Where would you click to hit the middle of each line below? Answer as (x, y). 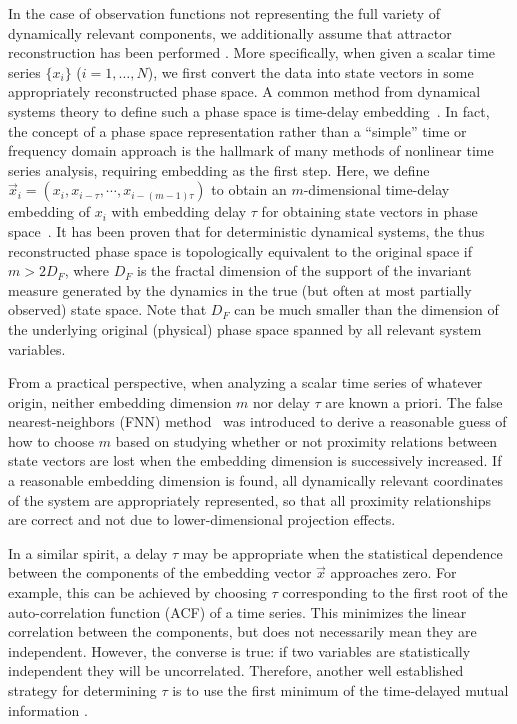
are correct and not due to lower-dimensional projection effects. (202, 519)
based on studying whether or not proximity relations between (306, 440)
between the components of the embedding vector (160, 572)
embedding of (49, 211)
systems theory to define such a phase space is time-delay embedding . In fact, (249, 110)
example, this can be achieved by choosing (137, 592)
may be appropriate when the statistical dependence (342, 552)
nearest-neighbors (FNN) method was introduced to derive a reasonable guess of (257, 421)
